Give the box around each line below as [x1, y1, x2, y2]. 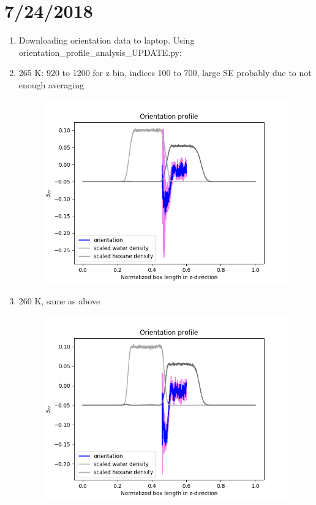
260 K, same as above [18, 295, 100, 307]
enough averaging [18, 78, 85, 91]
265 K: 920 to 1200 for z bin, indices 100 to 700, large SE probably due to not [18, 66, 312, 79]
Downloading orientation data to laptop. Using [18, 34, 195, 47]
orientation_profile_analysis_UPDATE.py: [18, 45, 182, 58]
